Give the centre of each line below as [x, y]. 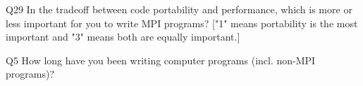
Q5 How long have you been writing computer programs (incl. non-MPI [161, 60]
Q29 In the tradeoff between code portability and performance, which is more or [179, 9]
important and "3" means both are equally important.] [123, 37]
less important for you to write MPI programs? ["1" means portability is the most [182, 23]
